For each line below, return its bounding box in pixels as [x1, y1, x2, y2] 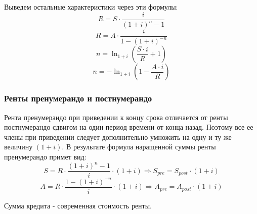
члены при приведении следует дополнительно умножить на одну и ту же [4, 131, 232, 142]
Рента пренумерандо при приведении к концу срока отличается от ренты [4, 112, 228, 122]
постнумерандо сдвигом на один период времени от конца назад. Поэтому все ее [4, 122, 253, 132]
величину [4, 141, 33, 152]
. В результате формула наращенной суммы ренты [62, 141, 216, 152]
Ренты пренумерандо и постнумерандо [4, 92, 152, 104]
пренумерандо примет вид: [4, 151, 87, 162]
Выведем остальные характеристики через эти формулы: [4, 2, 178, 12]
